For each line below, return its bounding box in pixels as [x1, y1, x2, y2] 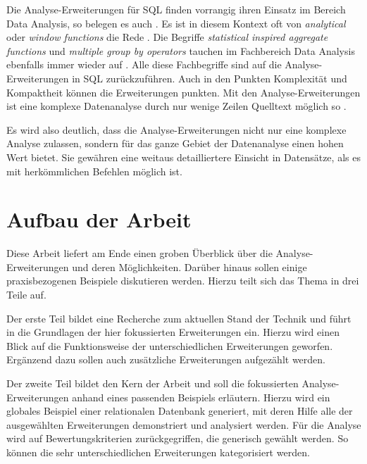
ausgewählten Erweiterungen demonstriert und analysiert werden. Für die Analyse [6, 417, 361, 432]
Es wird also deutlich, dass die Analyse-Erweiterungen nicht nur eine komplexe [6, 122, 347, 137]
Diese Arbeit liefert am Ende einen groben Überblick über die [6, 246, 273, 261]
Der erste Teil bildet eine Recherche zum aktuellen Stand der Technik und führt [6, 311, 352, 325]
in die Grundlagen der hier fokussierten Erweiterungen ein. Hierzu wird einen [6, 325, 340, 339]
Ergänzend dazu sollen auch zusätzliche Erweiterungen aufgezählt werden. [6, 352, 325, 367]
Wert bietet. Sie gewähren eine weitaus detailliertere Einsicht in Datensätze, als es [6, 149, 361, 164]
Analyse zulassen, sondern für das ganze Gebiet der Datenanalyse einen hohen [6, 136, 344, 151]
